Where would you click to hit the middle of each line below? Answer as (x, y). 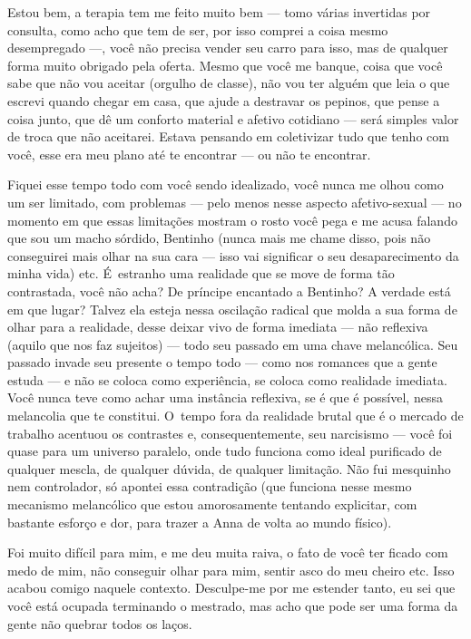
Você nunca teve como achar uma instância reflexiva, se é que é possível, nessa (225, 397)
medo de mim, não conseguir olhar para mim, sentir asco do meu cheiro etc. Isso (231, 570)
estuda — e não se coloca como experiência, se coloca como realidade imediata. (227, 379)
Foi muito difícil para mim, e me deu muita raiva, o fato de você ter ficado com (228, 552)
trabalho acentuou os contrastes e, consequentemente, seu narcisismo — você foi (230, 433)
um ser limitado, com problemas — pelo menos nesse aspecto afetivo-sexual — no (235, 202)
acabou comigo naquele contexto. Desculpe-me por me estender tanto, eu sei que (231, 588)
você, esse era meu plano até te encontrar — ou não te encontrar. (189, 154)
